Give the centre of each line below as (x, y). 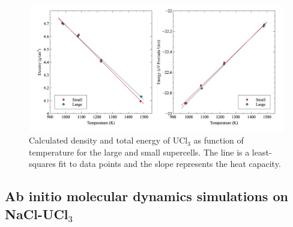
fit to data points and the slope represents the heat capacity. (170, 164)
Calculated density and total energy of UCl (108, 140)
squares (42, 164)
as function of (219, 140)
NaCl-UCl (37, 213)
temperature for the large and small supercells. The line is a (139, 152)
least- (262, 152)
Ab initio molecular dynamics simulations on (146, 196)
